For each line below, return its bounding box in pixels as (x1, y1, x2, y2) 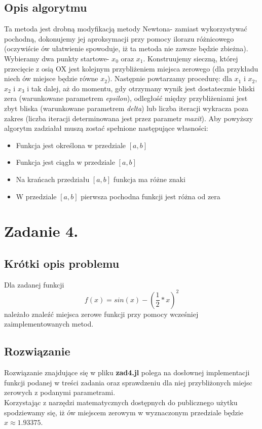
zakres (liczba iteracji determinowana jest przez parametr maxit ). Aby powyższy (4, 113, 253, 123)
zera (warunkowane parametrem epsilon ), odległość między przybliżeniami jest (4, 93, 248, 103)
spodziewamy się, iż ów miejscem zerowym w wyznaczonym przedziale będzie (4, 407, 243, 417)
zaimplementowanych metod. (4, 318, 94, 329)
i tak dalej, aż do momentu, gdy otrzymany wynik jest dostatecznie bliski (27, 83, 255, 93)
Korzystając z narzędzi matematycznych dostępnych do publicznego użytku (4, 397, 238, 407)
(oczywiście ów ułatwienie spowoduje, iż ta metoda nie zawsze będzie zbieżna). (4, 43, 248, 54)
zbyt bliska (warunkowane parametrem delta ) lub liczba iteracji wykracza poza (4, 102, 248, 113)
